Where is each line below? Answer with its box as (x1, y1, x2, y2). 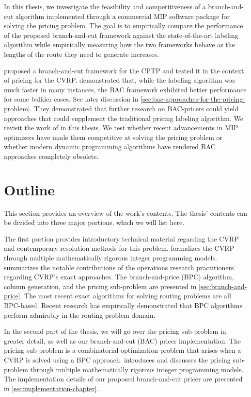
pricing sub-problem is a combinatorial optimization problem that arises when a (4, 345, 241, 355)
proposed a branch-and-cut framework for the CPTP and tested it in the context (4, 65, 244, 75)
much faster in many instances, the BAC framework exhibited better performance (4, 84, 247, 94)
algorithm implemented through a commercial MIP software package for (16, 11, 230, 21)
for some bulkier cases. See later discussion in (4, 94, 139, 104)
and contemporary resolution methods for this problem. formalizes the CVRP (4, 243, 235, 253)
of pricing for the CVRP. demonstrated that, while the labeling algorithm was (4, 75, 235, 85)
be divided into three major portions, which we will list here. (4, 217, 185, 227)
